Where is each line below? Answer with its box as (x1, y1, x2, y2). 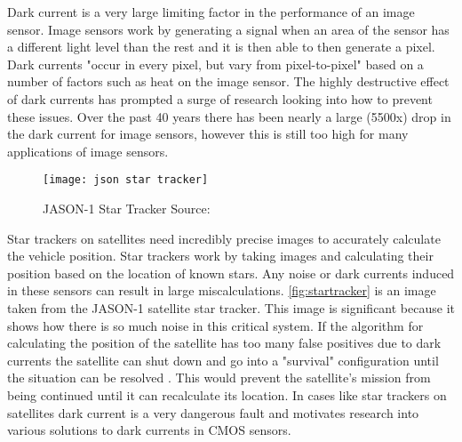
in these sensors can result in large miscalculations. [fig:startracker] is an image (7, 281, 436, 300)
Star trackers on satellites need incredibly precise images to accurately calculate (7, 229, 441, 247)
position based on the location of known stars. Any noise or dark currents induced (7, 263, 455, 282)
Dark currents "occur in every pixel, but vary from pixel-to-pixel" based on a (7, 54, 424, 73)
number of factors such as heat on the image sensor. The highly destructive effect (7, 72, 450, 91)
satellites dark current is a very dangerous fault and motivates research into (7, 403, 419, 422)
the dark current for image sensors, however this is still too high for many (7, 125, 409, 143)
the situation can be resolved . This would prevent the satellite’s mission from (7, 368, 431, 387)
